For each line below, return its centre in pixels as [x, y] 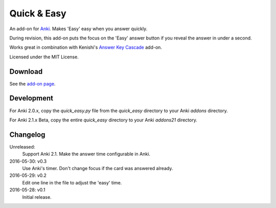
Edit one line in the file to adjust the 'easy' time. [72, 182]
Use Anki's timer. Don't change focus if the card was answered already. [98, 168]
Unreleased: [22, 147]
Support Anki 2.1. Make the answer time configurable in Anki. [86, 154]
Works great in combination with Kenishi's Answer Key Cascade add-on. [86, 47]
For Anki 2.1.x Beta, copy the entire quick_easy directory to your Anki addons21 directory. [103, 120]
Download [26, 71]
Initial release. [37, 197]
